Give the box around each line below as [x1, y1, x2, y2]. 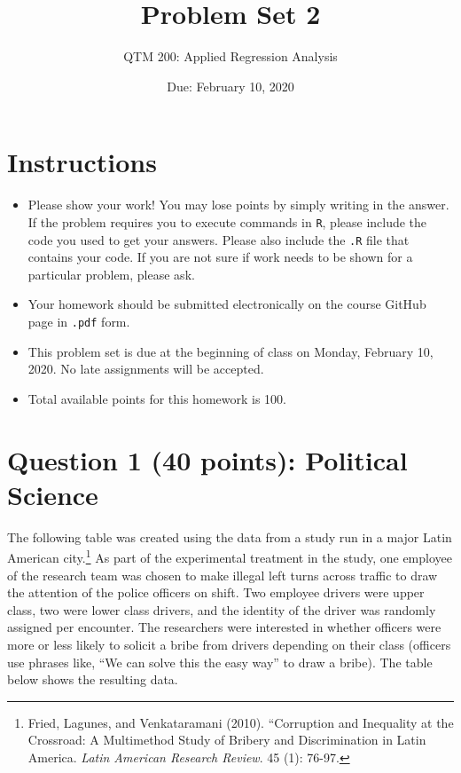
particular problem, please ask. [27, 264, 195, 283]
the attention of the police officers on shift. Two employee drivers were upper [7, 583, 425, 602]
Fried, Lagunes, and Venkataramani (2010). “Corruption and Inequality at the [27, 713, 454, 731]
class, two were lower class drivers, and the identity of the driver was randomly [7, 600, 436, 619]
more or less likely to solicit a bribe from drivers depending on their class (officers [7, 635, 451, 653]
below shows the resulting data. [7, 670, 178, 689]
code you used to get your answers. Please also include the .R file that [27, 230, 410, 248]
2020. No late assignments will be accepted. [27, 359, 264, 378]
